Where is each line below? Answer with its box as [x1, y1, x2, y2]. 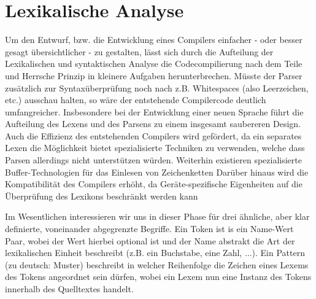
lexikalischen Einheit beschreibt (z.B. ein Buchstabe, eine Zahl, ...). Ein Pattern [5, 246, 305, 259]
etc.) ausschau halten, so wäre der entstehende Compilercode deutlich [5, 93, 266, 106]
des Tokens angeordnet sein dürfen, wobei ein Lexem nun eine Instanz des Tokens [5, 270, 312, 283]
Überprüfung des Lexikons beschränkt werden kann [5, 189, 198, 202]
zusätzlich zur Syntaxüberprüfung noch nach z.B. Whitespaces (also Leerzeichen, [5, 81, 309, 94]
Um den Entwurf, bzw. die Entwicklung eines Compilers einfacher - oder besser [5, 33, 303, 46]
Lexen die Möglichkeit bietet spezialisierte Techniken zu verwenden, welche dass [5, 141, 305, 154]
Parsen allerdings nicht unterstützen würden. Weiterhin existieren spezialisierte [5, 153, 302, 166]
